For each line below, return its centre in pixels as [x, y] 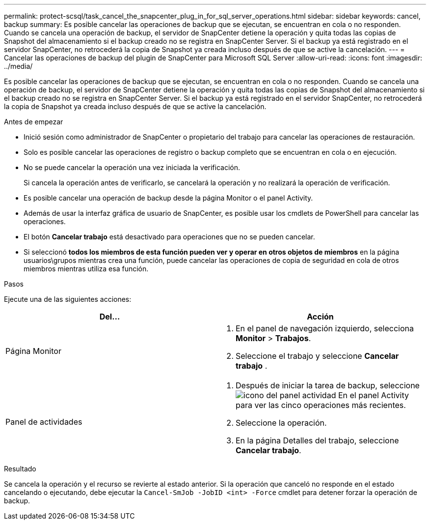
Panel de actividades [44, 422]
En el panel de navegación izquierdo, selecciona [325, 328]
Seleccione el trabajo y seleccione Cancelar [317, 356]
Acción [320, 317]
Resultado [20, 469]
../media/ [18, 66]
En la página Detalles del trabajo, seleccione [317, 440]
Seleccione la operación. [281, 423]
